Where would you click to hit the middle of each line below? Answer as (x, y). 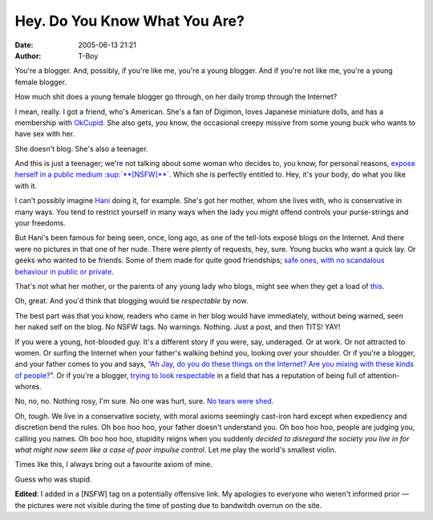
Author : (28, 55)
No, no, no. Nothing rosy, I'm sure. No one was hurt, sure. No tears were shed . (144, 401)
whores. (28, 387)
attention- (384, 375)
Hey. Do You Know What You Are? (129, 21)
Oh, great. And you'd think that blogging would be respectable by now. (132, 301)
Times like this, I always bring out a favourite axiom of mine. (113, 465)
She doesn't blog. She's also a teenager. (81, 148)
